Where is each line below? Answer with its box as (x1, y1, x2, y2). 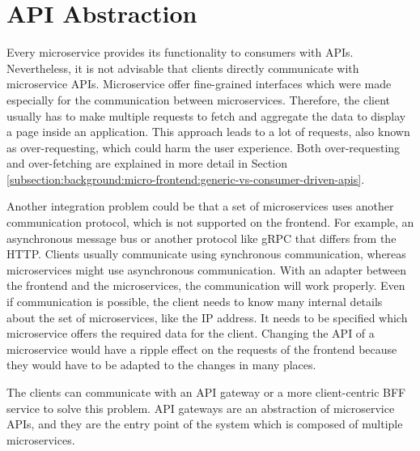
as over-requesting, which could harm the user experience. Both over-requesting (6, 138, 401, 155)
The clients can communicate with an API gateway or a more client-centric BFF (6, 384, 406, 400)
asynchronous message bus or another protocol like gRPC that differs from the (6, 229, 397, 246)
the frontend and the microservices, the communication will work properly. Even (6, 277, 405, 294)
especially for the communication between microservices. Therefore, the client (6, 91, 391, 108)
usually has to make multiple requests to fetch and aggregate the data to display (6, 107, 406, 124)
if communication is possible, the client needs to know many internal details (6, 293, 383, 310)
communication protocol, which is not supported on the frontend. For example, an (6, 214, 414, 231)
